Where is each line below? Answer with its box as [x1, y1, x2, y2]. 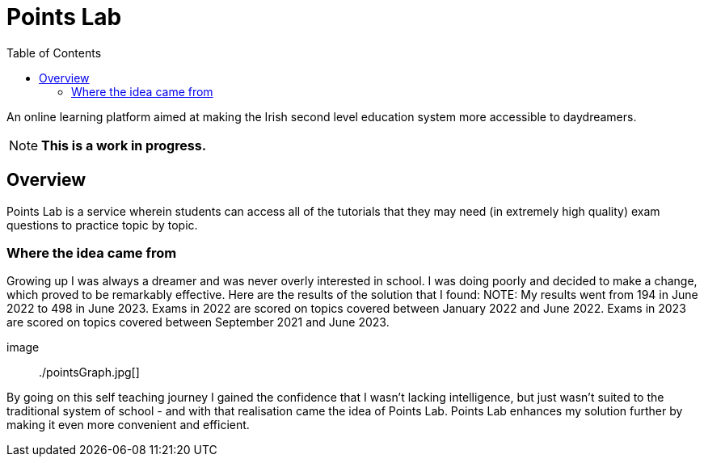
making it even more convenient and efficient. [6, 418, 250, 432]
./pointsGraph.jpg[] [39, 365, 140, 380]
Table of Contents [6, 45, 102, 60]
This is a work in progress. [41, 137, 207, 154]
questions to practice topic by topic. [6, 217, 198, 232]
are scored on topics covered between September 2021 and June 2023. [6, 315, 390, 330]
